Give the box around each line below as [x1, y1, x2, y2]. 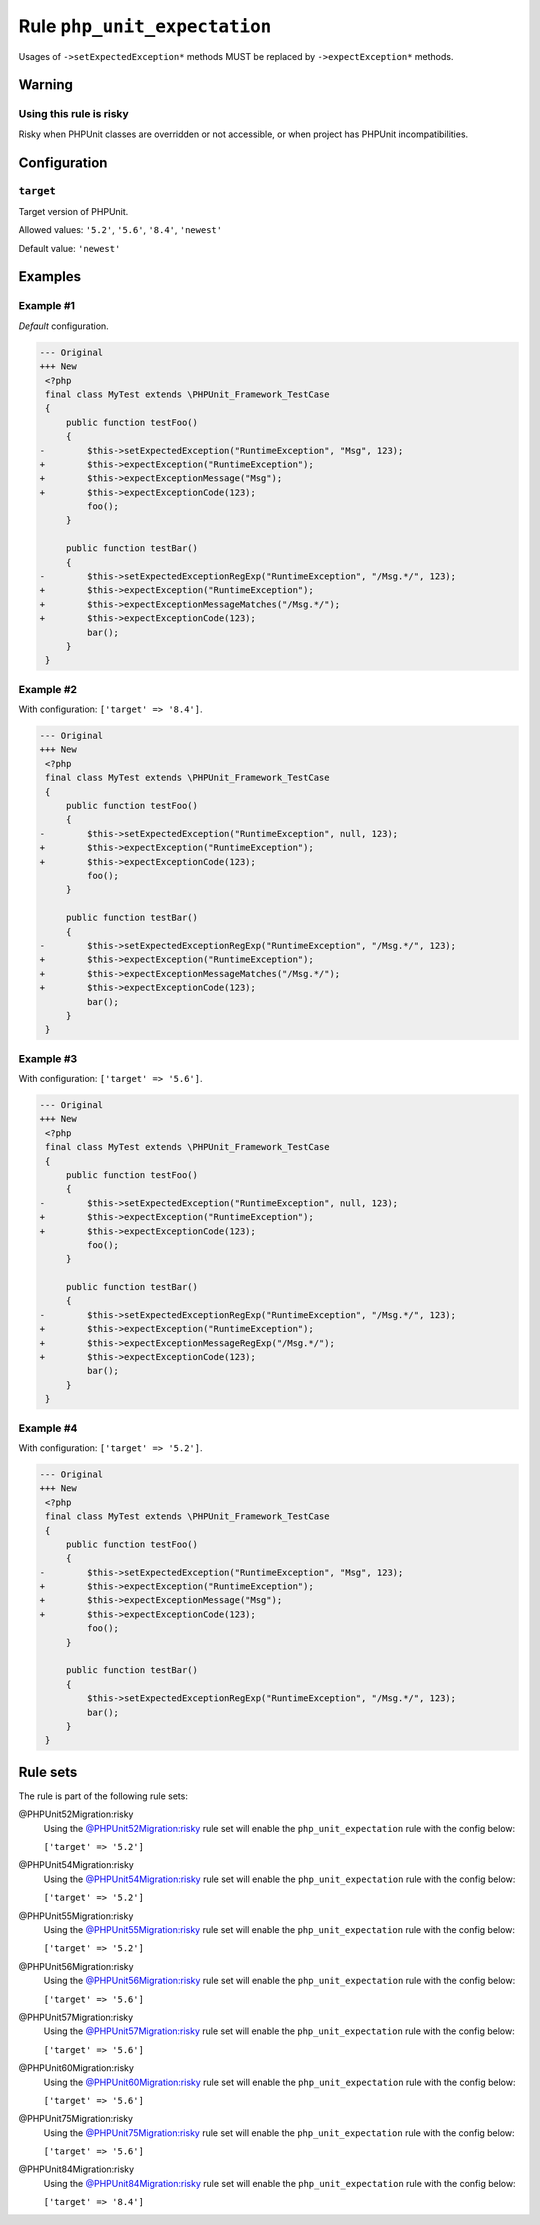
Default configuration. [18, 320, 109, 332]
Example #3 [18, 1051, 78, 1065]
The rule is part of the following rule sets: [18, 1790, 189, 1802]
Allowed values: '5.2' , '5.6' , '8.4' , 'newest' [18, 224, 223, 236]
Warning [18, 76, 74, 94]
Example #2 [18, 682, 78, 696]
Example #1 [18, 299, 75, 313]
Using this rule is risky [18, 107, 129, 121]
